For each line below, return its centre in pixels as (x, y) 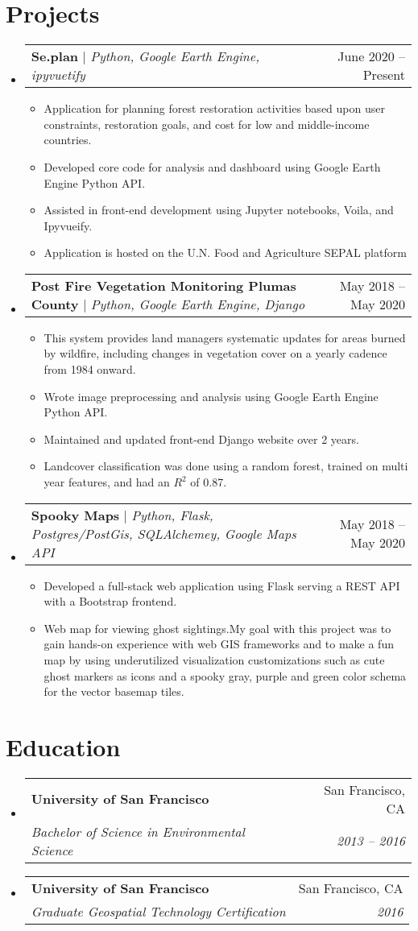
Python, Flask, (172, 515)
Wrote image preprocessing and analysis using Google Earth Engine (211, 396)
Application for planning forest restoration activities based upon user (214, 108)
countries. (68, 140)
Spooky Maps (75, 515)
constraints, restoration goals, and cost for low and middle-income (207, 124)
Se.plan (55, 56)
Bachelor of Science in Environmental (138, 831)
